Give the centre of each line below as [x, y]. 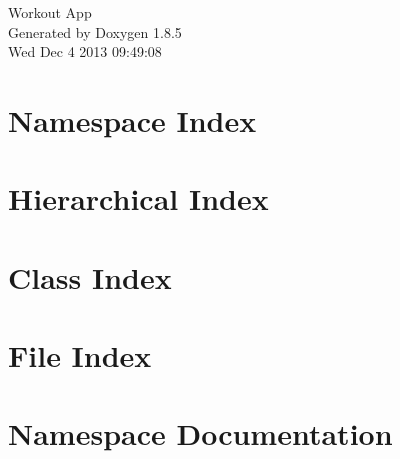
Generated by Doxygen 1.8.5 [95, 31]
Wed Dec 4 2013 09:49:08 [85, 51]
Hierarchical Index [138, 198]
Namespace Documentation [200, 433]
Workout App [50, 12]
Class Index [90, 276]
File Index [80, 355]
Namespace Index [132, 119]
